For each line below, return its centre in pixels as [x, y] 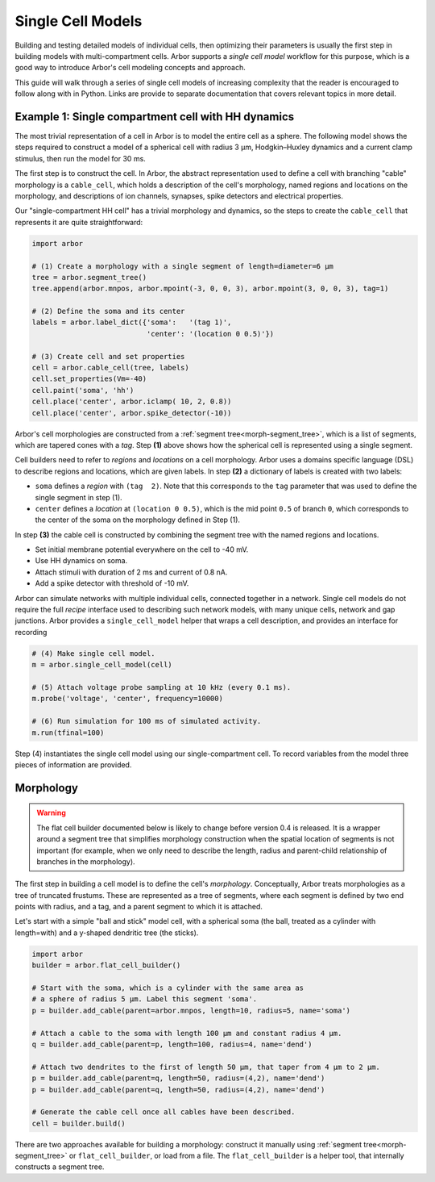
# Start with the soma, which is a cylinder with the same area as [168, 988]
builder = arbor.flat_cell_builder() [106, 965]
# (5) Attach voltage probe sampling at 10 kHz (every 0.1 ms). [162, 687]
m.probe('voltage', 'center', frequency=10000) [127, 699]
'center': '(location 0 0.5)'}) [210, 334]
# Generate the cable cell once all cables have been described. [164, 1112]
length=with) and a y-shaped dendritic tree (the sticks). [107, 933]
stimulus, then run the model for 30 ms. [81, 158]
